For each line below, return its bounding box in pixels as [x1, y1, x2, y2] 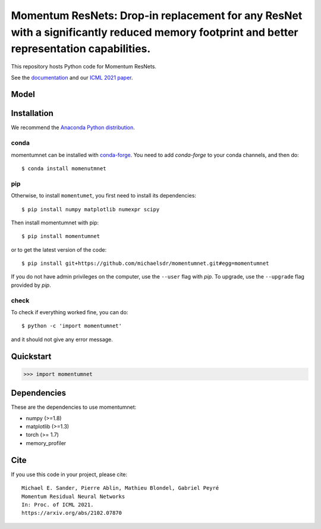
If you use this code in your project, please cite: [11, 471, 128, 478]
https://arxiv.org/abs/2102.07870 [21, 509, 122, 517]
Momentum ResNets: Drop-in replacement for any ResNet [11, 9, 303, 22]
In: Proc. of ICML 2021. [21, 501, 94, 508]
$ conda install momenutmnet [21, 165, 106, 172]
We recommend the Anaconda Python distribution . [11, 124, 135, 131]
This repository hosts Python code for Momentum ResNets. [11, 63, 157, 70]
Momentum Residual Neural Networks [21, 493, 125, 500]
